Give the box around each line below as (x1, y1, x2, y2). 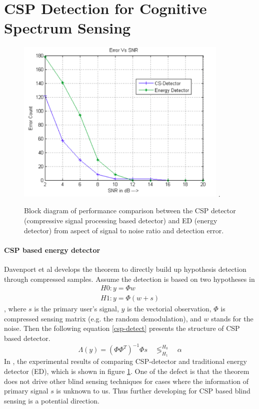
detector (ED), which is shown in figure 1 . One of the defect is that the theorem (4, 365, 249, 376)
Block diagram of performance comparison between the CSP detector (24, 205, 236, 216)
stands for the (211, 313, 253, 323)
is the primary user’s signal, (34, 303, 119, 314)
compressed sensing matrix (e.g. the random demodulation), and (4, 313, 201, 323)
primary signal (4, 385, 48, 396)
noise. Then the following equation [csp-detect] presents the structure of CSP (4, 323, 240, 333)
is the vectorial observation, (127, 303, 211, 314)
